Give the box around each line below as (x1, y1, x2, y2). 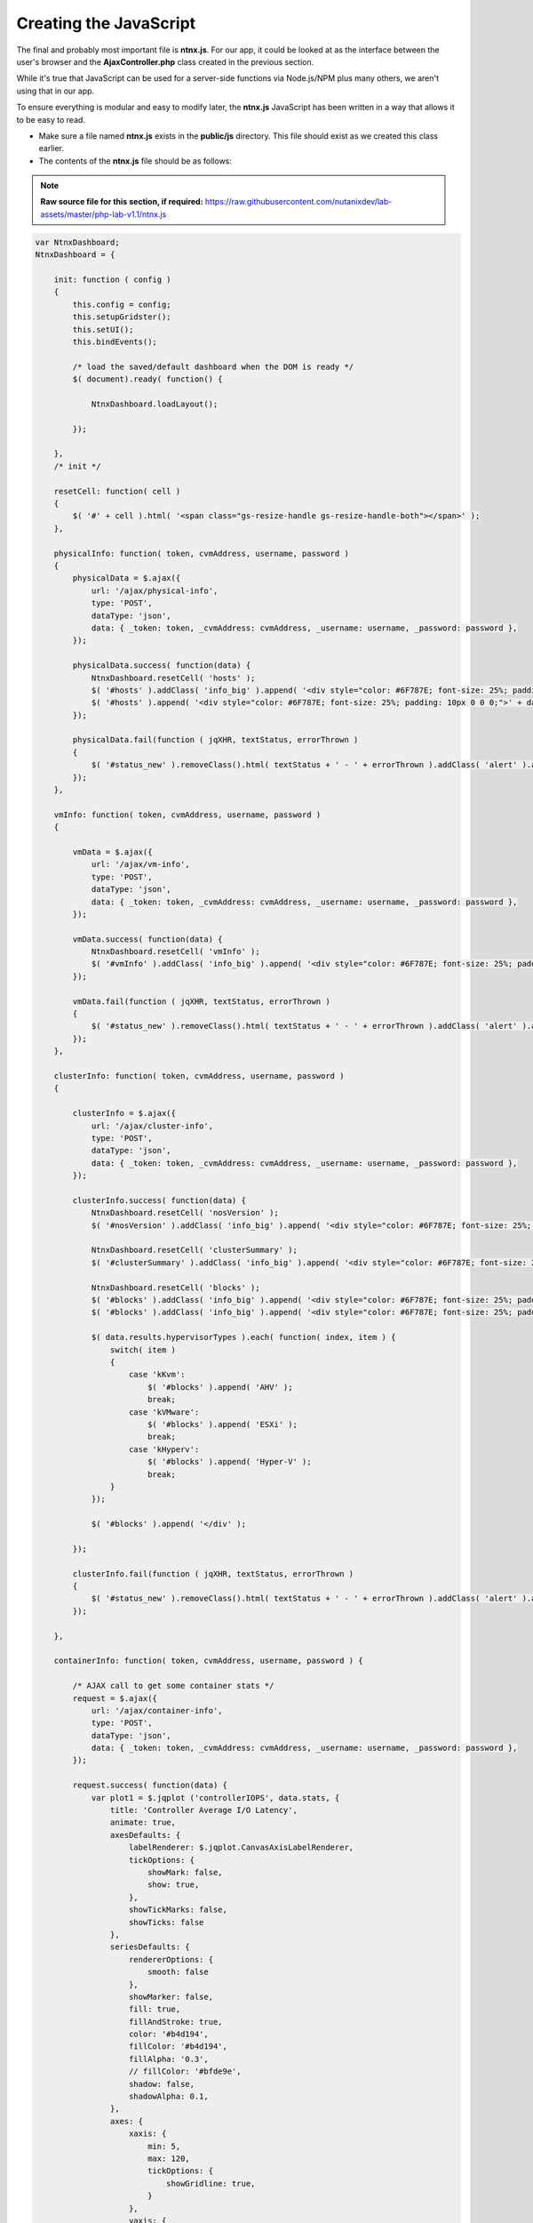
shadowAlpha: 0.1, (129, 2091, 209, 2102)
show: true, (147, 1880, 200, 1890)
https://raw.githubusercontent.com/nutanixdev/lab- (204, 197, 393, 207)
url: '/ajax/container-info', (91, 1705, 223, 1715)
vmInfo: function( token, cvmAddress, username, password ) (53, 809, 322, 820)
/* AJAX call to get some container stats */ (72, 1681, 274, 1691)
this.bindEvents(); (72, 336, 157, 347)
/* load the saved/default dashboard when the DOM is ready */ (72, 361, 354, 372)
